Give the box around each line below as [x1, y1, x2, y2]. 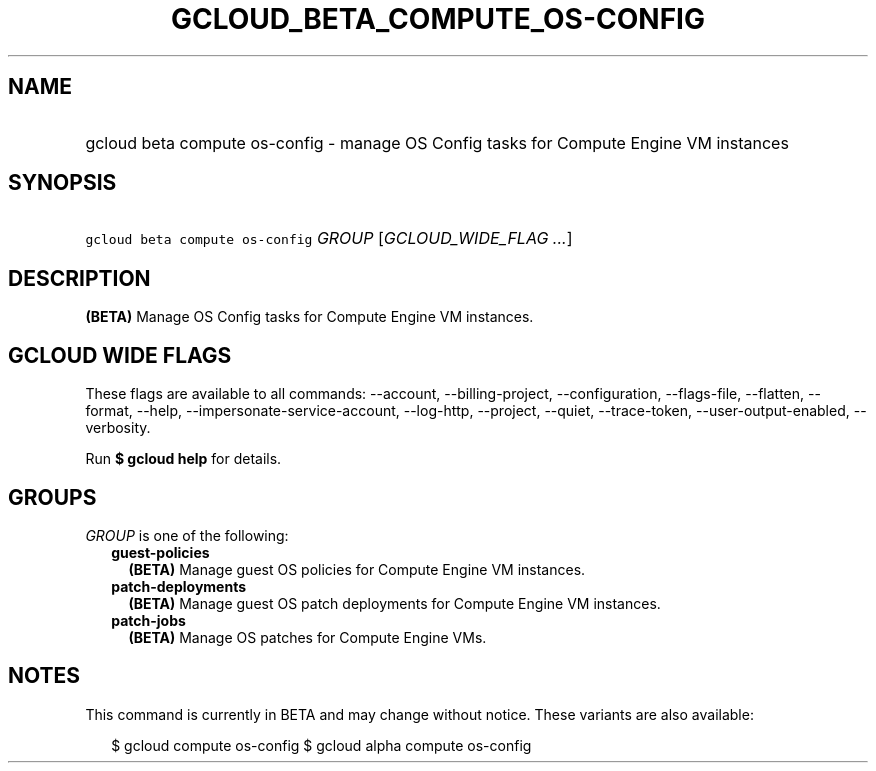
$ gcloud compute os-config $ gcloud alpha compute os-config [111, 736, 532, 754]
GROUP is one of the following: [85, 526, 289, 544]
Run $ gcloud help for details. [85, 450, 282, 468]
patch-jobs [111, 611, 186, 629]
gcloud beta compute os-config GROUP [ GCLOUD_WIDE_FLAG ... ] [85, 228, 573, 249]
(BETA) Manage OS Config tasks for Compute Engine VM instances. [85, 308, 534, 326]
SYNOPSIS [8, 170, 117, 196]
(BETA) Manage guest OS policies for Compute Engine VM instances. [128, 560, 586, 578]
